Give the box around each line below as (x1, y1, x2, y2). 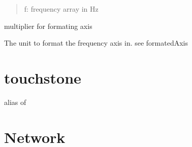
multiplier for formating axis (4, 20, 92, 31)
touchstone (4, 67, 81, 88)
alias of (4, 96, 26, 107)
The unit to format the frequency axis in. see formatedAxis (4, 38, 188, 48)
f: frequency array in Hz (24, 4, 99, 14)
